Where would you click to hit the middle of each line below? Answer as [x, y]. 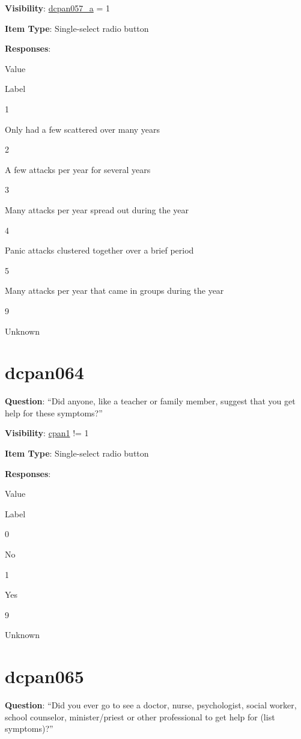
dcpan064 [44, 372]
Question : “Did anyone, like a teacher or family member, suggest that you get [150, 401]
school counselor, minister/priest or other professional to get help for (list [140, 716]
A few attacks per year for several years [78, 169]
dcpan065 [44, 676]
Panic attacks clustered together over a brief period [99, 250]
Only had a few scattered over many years [83, 129]
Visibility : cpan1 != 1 [47, 433]
